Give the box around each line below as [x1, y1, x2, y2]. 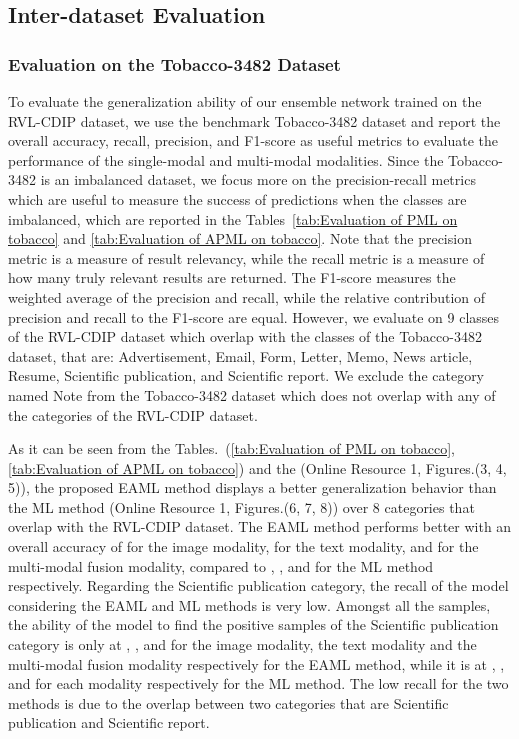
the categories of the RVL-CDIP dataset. [8, 404, 258, 425]
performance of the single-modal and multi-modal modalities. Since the [8, 149, 444, 170]
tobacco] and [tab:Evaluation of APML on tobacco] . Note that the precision [8, 228, 472, 249]
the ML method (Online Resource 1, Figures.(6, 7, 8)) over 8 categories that [8, 496, 475, 517]
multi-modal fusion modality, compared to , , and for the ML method [8, 555, 434, 576]
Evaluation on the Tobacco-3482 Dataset [8, 51, 341, 76]
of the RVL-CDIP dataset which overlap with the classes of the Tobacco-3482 [8, 326, 482, 347]
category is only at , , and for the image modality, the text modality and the [8, 634, 477, 655]
